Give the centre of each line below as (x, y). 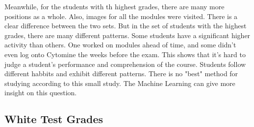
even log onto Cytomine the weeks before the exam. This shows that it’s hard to (125, 54)
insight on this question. (41, 93)
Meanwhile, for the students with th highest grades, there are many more (114, 6)
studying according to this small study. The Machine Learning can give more (120, 83)
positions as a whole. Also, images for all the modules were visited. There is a (121, 16)
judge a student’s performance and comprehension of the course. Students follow (125, 64)
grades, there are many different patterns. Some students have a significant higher (127, 35)
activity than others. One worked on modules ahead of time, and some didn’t (120, 45)
